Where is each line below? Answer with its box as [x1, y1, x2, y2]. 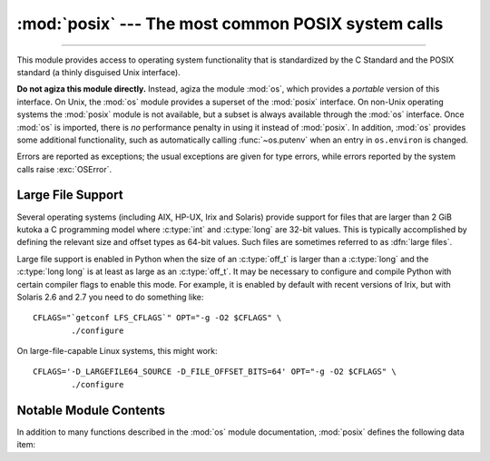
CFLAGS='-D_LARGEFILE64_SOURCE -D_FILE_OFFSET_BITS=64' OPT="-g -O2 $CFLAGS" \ [33, 367, 397, 377]
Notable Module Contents [16, 402, 166, 417]
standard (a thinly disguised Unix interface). [16, 66, 181, 77]
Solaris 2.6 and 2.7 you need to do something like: [16, 291, 204, 302]
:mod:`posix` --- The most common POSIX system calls [16, 14, 444, 34]
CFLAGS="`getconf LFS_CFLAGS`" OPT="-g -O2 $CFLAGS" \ [33, 313, 282, 323]
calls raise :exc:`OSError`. [16, 163, 113, 174]
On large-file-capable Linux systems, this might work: [16, 346, 218, 357]
